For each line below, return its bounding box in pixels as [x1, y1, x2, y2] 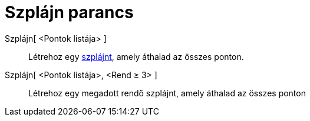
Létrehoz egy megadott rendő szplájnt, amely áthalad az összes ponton [28, 88, 306, 98]
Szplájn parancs [5, 2, 134, 22]
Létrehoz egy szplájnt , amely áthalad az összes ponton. [28, 51, 244, 62]
